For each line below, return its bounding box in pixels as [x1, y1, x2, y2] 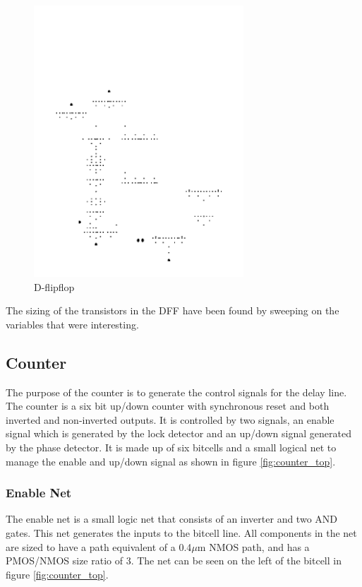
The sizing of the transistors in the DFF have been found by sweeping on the [6, 303, 339, 318]
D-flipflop [34, 279, 75, 294]
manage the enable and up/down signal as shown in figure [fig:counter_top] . [6, 453, 336, 468]
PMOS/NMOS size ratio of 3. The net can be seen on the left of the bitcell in [6, 553, 342, 568]
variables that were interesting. [6, 316, 139, 331]
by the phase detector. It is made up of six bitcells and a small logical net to [6, 440, 337, 455]
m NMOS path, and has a [197, 539, 310, 554]
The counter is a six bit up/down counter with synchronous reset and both [6, 398, 330, 413]
